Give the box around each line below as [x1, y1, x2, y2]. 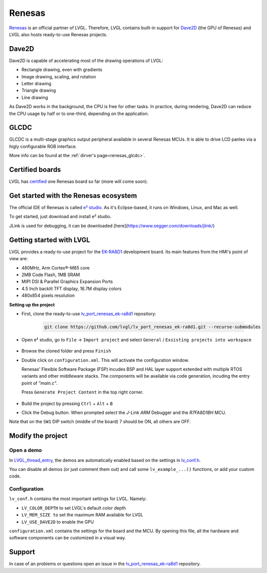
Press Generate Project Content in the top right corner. [21, 389, 143, 395]
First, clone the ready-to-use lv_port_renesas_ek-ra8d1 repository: [21, 310, 157, 317]
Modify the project [9, 432, 68, 440]
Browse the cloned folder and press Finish [21, 348, 111, 354]
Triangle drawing [21, 87, 56, 94]
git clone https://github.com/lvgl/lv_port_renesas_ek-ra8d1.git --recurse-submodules [44, 324, 261, 330]
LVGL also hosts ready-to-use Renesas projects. [9, 31, 108, 37]
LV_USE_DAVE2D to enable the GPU [21, 518, 94, 525]
